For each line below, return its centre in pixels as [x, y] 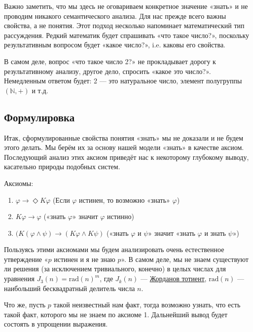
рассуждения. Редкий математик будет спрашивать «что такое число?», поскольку [127, 35]
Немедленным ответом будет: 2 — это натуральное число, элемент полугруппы [123, 81]
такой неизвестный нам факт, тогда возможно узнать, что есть [147, 305]
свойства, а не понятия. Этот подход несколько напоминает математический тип [124, 25]
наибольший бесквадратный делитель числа [70, 288]
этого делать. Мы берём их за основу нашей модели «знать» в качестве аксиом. [124, 147]
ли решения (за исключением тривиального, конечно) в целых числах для [115, 269]
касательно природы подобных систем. [62, 166]
